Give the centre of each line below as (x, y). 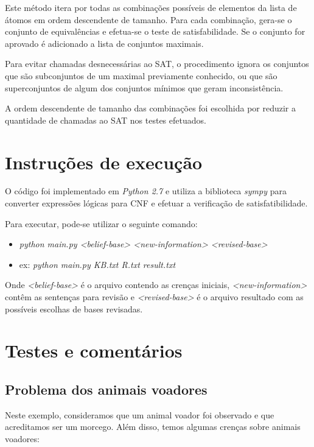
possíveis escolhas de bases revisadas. (74, 308)
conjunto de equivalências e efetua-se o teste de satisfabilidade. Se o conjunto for (155, 31)
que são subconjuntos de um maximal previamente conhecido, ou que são (141, 75)
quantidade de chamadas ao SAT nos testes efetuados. (106, 120)
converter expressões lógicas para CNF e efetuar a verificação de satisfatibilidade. (156, 203)
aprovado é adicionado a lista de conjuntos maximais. (104, 43)
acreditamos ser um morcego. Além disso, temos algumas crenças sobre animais (153, 427)
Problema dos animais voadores (106, 389)
